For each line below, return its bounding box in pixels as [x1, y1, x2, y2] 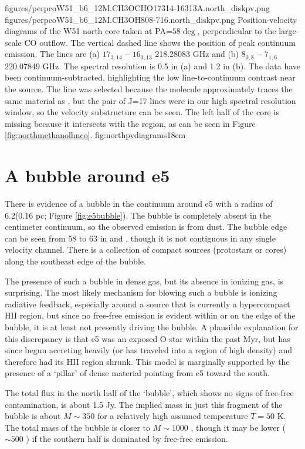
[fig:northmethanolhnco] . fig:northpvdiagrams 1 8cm [5, 129, 186, 141]
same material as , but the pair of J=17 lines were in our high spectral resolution [5, 94, 296, 106]
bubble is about [5, 410, 61, 422]
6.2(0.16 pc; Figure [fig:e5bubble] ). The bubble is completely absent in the [5, 209, 271, 221]
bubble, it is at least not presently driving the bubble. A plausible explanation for [5, 321, 299, 333]
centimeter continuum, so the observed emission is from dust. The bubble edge [5, 220, 287, 233]
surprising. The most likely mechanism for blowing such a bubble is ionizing [5, 286, 277, 299]
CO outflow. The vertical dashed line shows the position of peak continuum [24, 36, 296, 48]
